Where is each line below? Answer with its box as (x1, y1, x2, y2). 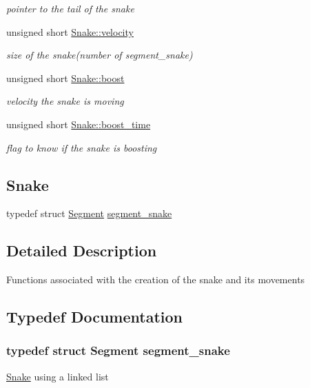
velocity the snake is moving (6, 94, 124, 108)
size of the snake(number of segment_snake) (6, 48, 193, 62)
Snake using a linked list (6, 369, 109, 383)
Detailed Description (6, 240, 157, 261)
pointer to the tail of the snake (6, 1, 134, 15)
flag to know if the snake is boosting (6, 140, 157, 154)
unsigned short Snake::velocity (6, 24, 134, 39)
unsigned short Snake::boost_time (6, 116, 151, 131)
